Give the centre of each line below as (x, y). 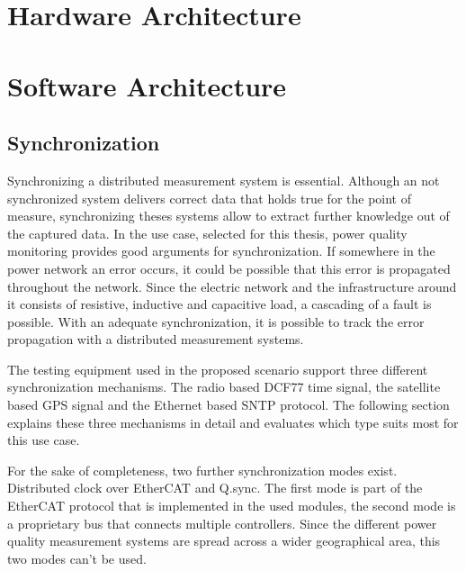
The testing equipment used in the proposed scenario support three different (218, 369)
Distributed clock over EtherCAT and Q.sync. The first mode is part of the (215, 488)
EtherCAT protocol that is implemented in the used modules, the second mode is (232, 506)
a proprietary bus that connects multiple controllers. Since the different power (222, 523)
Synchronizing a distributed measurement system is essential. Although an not (224, 180)
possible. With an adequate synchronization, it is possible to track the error (216, 321)
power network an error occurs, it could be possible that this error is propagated (229, 268)
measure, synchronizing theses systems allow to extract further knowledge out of (229, 216)
